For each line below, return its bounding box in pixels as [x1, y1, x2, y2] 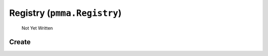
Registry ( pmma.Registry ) [9, 7, 122, 18]
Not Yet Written [21, 25, 53, 31]
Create [9, 38, 31, 47]
